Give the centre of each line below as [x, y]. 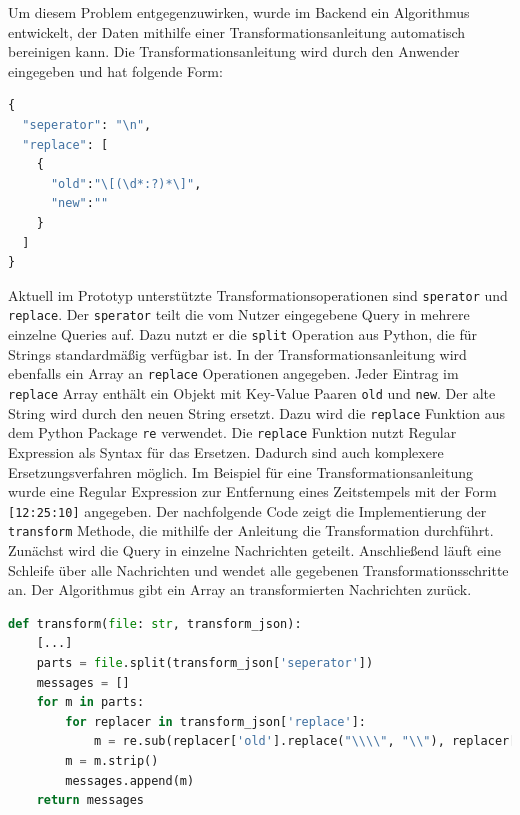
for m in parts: [90, 702]
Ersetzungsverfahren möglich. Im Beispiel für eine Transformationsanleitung [240, 471]
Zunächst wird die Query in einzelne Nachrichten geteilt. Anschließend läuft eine [254, 550]
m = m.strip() [112, 760]
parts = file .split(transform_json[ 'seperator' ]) [205, 662]
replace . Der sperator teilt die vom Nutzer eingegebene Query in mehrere [239, 314]
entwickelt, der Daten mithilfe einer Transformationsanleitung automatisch [237, 31]
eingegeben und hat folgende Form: [115, 70]
